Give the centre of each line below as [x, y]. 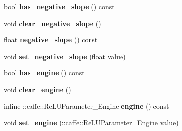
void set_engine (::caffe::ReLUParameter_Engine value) [91, 122]
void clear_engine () [38, 89]
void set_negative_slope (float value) [65, 56]
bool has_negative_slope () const [59, 6]
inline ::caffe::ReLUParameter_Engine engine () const [87, 106]
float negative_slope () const [51, 40]
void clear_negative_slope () [53, 23]
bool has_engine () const [44, 73]
